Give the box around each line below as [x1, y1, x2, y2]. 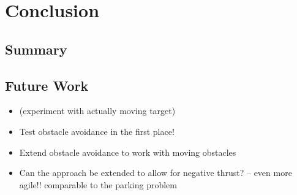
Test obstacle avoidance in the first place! [19, 124, 175, 137]
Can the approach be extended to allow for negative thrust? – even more [19, 166, 292, 179]
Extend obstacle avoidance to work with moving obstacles [19, 145, 236, 158]
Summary [5, 39, 67, 58]
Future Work [5, 75, 89, 94]
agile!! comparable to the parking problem [19, 178, 177, 191]
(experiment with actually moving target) [19, 104, 176, 117]
